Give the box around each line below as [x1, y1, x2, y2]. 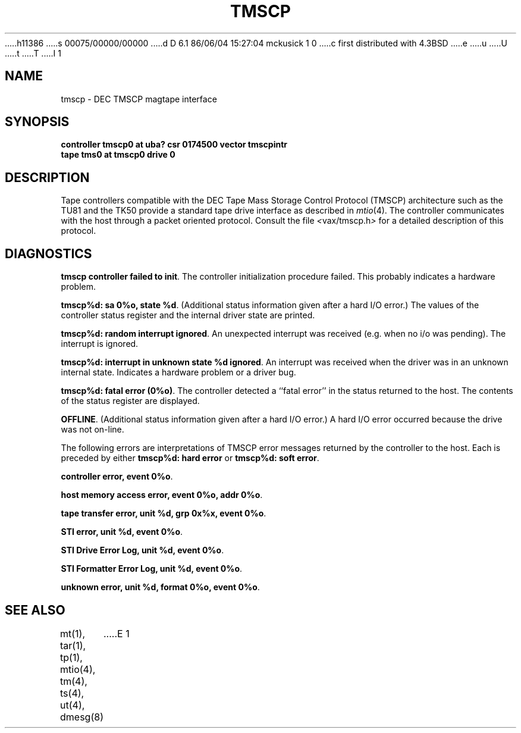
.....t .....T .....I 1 [5, 48, 61, 58]
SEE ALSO [5, 602, 65, 618]
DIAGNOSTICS [5, 246, 92, 261]
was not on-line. [61, 424, 124, 435]
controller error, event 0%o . [61, 471, 173, 482]
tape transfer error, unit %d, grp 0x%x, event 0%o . [61, 508, 266, 519]
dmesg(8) [60, 710, 103, 723]
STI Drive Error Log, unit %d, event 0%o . [61, 545, 224, 556]
